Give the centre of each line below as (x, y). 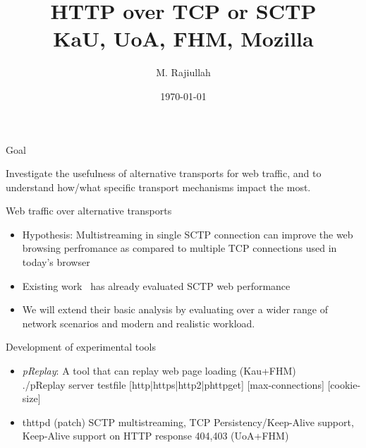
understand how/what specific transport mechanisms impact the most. (158, 187)
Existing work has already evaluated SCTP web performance (156, 285)
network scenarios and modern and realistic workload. (139, 323)
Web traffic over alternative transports (89, 211)
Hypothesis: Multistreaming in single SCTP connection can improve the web (188, 234)
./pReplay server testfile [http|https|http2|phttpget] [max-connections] (173, 384)
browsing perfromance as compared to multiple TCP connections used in (179, 248)
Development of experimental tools (81, 347)
